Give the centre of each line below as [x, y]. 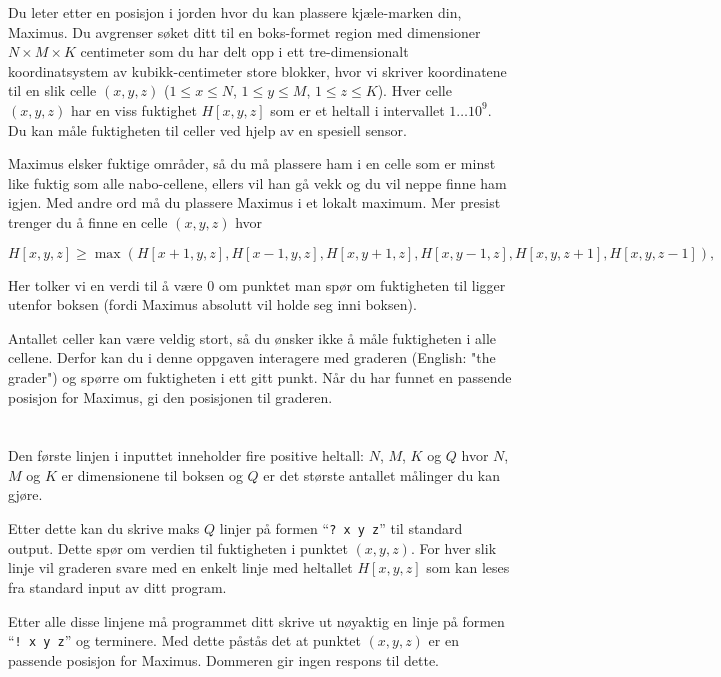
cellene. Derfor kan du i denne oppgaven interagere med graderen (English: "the [252, 357]
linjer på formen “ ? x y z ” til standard [341, 528]
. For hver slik [453, 547]
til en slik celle [52, 90]
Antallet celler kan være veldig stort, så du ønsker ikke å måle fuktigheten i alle [252, 337]
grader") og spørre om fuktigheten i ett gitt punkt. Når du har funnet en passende [260, 376]
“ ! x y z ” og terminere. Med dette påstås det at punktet [184, 640]
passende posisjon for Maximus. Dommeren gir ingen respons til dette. [224, 659]
